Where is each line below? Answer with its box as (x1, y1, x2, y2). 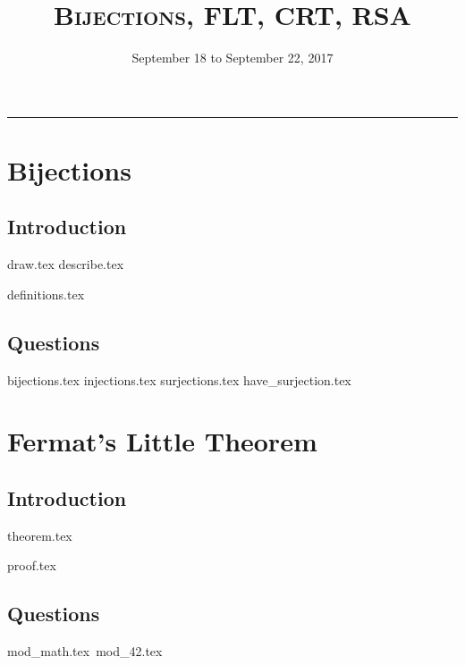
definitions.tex (7, 284, 85, 303)
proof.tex (7, 556, 56, 575)
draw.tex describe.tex (7, 255, 124, 274)
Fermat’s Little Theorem (7, 423, 317, 459)
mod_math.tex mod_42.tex (7, 642, 163, 661)
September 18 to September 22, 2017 (131, 48, 334, 67)
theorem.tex (7, 526, 72, 544)
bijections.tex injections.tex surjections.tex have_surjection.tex (7, 370, 351, 389)
